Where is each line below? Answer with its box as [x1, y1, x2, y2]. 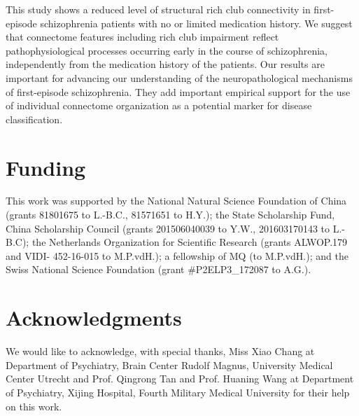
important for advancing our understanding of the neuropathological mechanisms [6, 70, 353, 85]
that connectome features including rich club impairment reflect [6, 29, 279, 44]
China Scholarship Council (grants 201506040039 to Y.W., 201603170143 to [6, 221, 330, 235]
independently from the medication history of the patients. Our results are [6, 57, 325, 71]
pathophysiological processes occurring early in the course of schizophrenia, [6, 43, 328, 57]
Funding [6, 153, 86, 181]
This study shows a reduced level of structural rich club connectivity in [6, 2, 311, 16]
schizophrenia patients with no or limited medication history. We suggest [40, 15, 353, 30]
